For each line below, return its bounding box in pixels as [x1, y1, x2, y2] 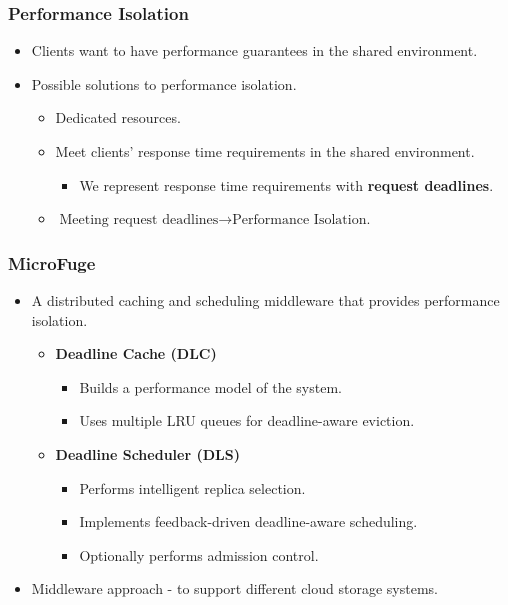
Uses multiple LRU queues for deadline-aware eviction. [79, 410, 415, 431]
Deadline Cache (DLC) [55, 343, 217, 364]
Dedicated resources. [55, 107, 181, 128]
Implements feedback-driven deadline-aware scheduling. [79, 511, 418, 532]
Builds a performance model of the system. [79, 376, 342, 397]
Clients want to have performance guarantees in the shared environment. [31, 40, 478, 61]
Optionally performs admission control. [79, 544, 319, 565]
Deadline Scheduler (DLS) [55, 443, 240, 464]
